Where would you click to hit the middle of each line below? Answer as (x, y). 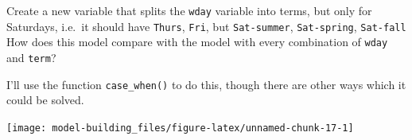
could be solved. (45, 100)
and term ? (31, 57)
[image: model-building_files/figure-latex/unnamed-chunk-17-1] (180, 128)
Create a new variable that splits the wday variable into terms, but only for (189, 10)
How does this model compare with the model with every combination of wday (197, 42)
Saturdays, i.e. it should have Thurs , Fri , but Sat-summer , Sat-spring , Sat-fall (206, 26)
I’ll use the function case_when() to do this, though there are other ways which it (206, 84)
